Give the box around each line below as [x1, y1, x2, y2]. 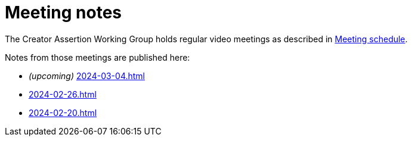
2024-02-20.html [29, 107, 97, 118]
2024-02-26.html [29, 89, 97, 99]
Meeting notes [5, 2, 122, 23]
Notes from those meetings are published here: [5, 52, 190, 62]
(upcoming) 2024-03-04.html [29, 70, 145, 81]
